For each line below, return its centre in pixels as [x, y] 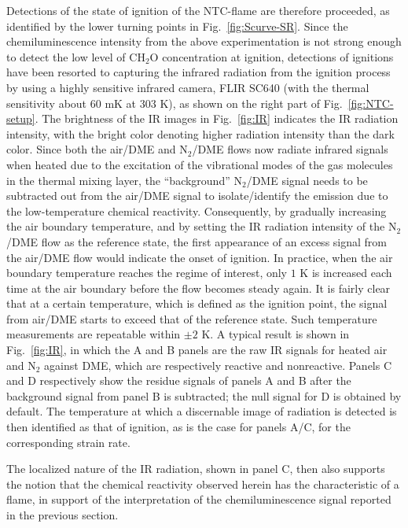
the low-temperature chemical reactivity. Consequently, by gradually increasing [197, 210]
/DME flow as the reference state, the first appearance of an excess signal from [197, 241]
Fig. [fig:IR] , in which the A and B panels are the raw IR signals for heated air [197, 350]
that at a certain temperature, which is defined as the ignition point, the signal [197, 303]
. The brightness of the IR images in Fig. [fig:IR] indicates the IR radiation [217, 118]
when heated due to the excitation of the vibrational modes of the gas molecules [200, 164]
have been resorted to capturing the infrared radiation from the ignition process [198, 72]
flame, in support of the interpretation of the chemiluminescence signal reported [199, 499]
